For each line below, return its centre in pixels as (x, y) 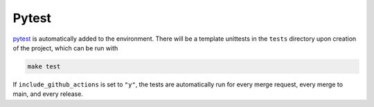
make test (44, 66)
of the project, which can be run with (65, 48)
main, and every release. (48, 94)
